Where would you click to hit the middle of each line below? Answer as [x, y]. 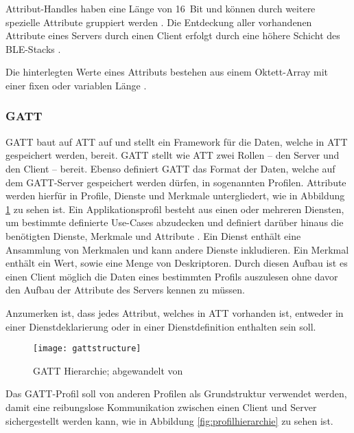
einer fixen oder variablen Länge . [76, 85]
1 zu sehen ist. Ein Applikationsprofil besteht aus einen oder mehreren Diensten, [175, 209]
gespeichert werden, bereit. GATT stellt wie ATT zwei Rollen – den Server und [173, 155]
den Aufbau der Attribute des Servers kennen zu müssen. [125, 290]
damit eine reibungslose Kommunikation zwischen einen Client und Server [161, 407]
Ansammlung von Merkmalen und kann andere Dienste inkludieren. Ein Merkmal [177, 249]
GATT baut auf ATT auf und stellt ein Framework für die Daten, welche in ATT [177, 141]
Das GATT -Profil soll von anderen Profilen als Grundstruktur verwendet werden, [176, 393]
